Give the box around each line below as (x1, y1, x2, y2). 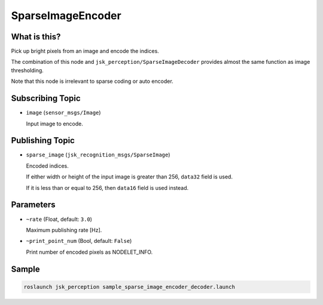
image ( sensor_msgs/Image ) (26, 109, 101, 116)
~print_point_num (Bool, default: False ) (26, 238, 132, 245)
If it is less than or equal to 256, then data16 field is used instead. (26, 184, 189, 191)
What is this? (11, 32, 61, 42)
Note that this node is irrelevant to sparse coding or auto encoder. (11, 78, 173, 85)
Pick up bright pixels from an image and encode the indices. (11, 48, 160, 55)
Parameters (11, 200, 56, 210)
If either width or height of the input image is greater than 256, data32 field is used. (26, 173, 233, 180)
